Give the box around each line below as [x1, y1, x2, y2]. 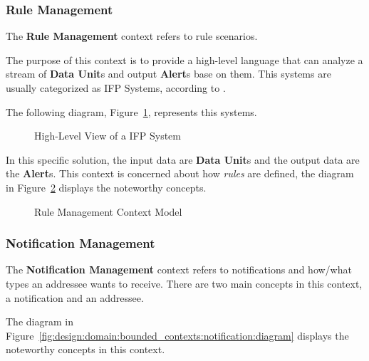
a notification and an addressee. [6, 290, 144, 305]
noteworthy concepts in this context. [6, 342, 165, 357]
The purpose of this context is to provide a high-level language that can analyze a [6, 52, 363, 67]
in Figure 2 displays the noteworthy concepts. [6, 179, 207, 194]
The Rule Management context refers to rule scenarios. [6, 28, 258, 43]
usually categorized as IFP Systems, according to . [6, 80, 226, 95]
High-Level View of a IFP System [34, 128, 181, 143]
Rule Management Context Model [34, 204, 182, 219]
